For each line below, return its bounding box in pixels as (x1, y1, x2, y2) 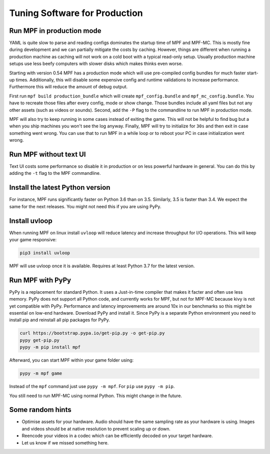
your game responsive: (9, 237, 57, 243)
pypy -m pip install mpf (19, 345, 81, 350)
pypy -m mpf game (19, 371, 62, 377)
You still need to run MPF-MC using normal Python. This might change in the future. (9, 393, 182, 399)
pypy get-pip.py (19, 337, 60, 343)
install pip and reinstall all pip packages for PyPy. (9, 317, 110, 323)
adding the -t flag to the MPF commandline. (9, 170, 101, 176)
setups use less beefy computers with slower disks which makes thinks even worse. (9, 60, 183, 67)
